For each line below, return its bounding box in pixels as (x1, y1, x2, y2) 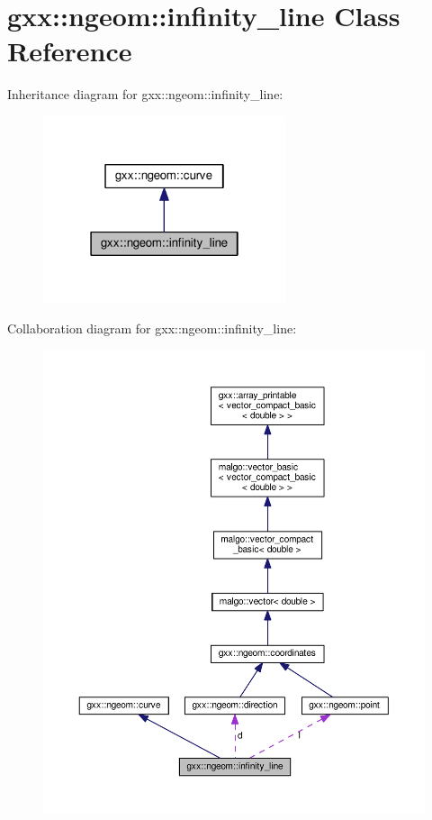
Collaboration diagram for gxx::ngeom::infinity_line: (7, 319, 297, 338)
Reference (7, 32, 132, 69)
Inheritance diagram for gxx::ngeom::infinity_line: (7, 85, 283, 104)
